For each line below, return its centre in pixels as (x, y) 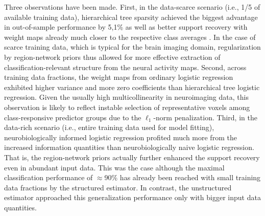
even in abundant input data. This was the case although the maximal (114, 167)
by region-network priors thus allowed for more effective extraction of (112, 57)
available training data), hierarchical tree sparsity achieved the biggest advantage (131, 17)
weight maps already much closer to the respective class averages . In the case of (130, 37)
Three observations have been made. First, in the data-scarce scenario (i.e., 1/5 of (132, 7)
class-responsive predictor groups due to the (73, 117)
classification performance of (49, 177)
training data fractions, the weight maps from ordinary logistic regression (119, 77)
